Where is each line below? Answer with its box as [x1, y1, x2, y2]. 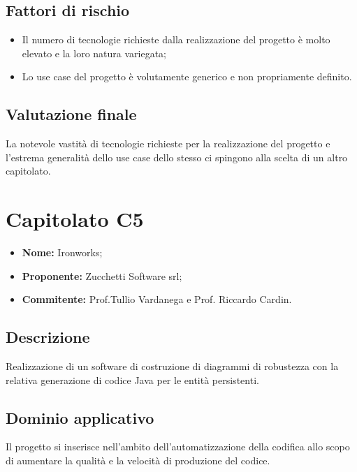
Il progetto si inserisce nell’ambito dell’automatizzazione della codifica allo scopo [6, 439, 350, 454]
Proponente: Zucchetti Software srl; [22, 268, 182, 283]
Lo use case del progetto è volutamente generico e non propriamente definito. [22, 69, 352, 84]
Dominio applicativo [6, 406, 154, 428]
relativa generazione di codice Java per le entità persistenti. [6, 372, 259, 387]
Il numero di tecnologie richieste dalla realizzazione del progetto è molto [22, 32, 330, 47]
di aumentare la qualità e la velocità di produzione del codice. [6, 453, 270, 468]
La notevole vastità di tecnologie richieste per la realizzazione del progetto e [6, 136, 330, 151]
